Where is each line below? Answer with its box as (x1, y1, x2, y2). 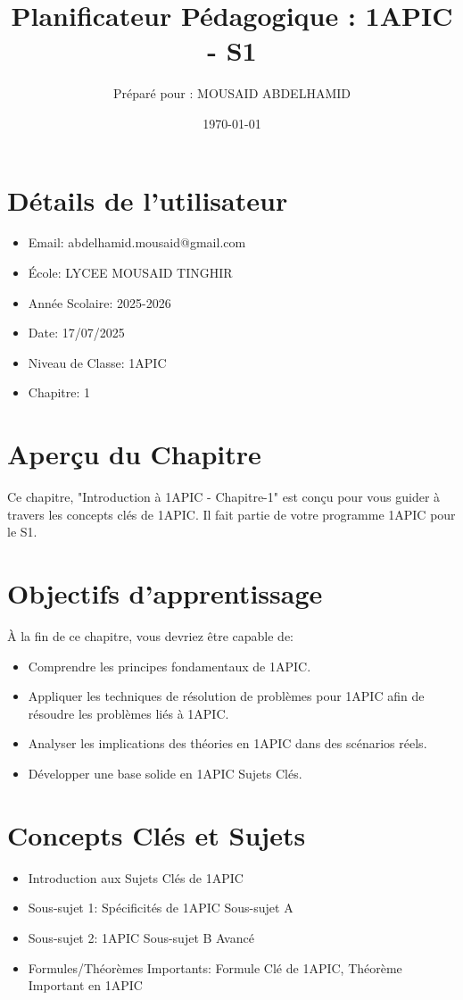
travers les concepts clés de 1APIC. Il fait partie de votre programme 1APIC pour (7, 504, 456, 523)
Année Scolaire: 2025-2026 (28, 293, 171, 312)
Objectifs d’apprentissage (7, 575, 323, 612)
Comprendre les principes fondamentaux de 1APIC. (28, 656, 311, 675)
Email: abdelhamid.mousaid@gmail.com (28, 233, 246, 252)
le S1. (7, 522, 37, 541)
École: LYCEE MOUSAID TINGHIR (28, 263, 233, 282)
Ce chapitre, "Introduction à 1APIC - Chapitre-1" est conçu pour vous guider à (7, 487, 441, 506)
